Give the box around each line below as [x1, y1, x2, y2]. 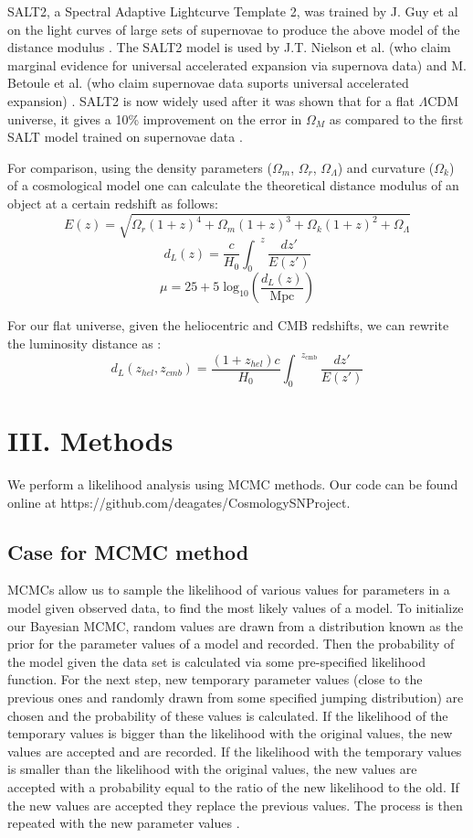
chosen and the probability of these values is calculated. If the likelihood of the [7, 705, 448, 725]
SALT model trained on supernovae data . [7, 127, 243, 146]
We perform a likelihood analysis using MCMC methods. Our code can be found [7, 474, 458, 493]
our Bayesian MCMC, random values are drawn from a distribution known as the [7, 616, 463, 635]
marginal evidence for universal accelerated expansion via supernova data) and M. [7, 55, 467, 74]
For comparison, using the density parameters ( [7, 157, 272, 177]
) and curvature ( [337, 157, 435, 177]
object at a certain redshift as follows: [7, 193, 218, 212]
